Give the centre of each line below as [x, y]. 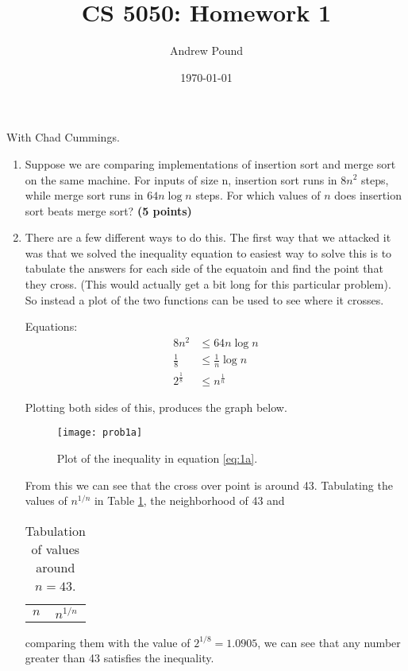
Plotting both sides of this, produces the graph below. [156, 407]
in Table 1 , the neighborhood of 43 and [189, 500]
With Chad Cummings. [63, 137]
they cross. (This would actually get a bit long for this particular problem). [208, 284]
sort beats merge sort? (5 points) [108, 210]
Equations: [51, 326]
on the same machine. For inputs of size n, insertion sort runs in [181, 179]
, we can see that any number [329, 642]
